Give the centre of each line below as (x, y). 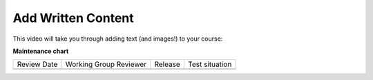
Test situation (210, 64)
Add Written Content (73, 18)
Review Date (37, 64)
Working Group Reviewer (106, 64)
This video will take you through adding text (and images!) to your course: (118, 39)
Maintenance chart (41, 51)
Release (168, 64)
